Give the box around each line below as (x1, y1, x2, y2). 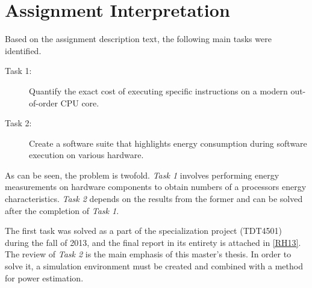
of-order (29, 96, 58, 109)
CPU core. (60, 96, 99, 109)
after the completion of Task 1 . (5, 204, 119, 216)
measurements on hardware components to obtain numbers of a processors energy (5, 180, 307, 193)
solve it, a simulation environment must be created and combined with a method (5, 260, 303, 272)
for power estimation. (5, 271, 84, 284)
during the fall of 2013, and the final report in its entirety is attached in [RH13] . (5, 236, 301, 248)
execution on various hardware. (29, 149, 144, 161)
